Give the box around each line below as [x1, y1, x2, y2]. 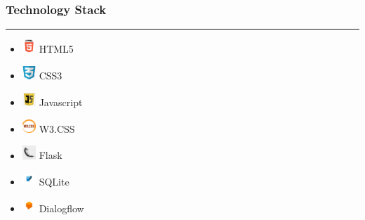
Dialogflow [39, 201, 84, 216]
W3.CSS [39, 121, 75, 136]
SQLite [39, 174, 69, 189]
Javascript [39, 94, 83, 109]
